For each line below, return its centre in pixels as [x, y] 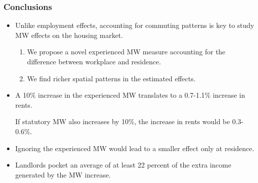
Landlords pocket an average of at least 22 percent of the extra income [123, 165]
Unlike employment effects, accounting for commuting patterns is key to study [135, 25]
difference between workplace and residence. [94, 61]
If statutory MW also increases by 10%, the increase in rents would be [123, 121]
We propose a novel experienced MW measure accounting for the [126, 52]
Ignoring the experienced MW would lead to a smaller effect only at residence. [135, 148]
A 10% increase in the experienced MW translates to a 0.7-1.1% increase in [130, 95]
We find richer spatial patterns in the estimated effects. [111, 78]
